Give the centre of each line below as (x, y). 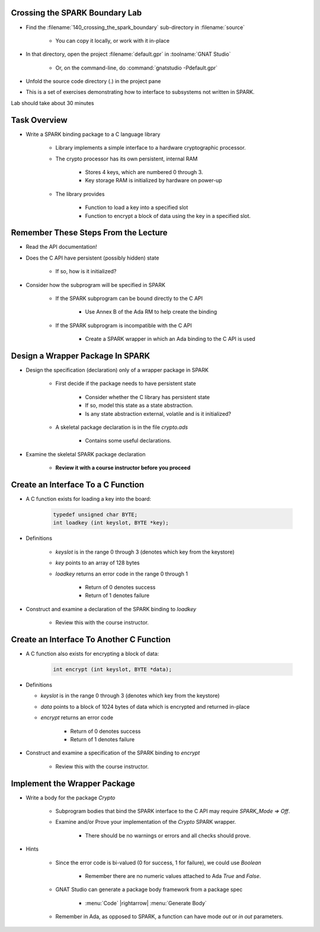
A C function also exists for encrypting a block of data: (92, 654)
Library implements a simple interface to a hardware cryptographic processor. (151, 148)
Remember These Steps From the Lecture (89, 233)
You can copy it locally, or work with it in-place (113, 40)
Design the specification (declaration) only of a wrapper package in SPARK (117, 370)
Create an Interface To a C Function (78, 484)
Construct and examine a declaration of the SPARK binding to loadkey (111, 609)
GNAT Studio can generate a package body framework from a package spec (149, 890)
